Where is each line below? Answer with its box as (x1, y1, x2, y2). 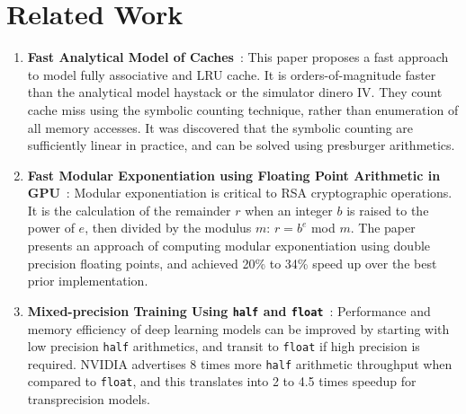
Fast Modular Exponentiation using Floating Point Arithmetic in (27, 165, 441, 184)
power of (27, 218, 75, 237)
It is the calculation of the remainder (27, 200, 231, 219)
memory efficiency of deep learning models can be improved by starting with (27, 319, 450, 338)
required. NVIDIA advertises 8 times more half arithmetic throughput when (27, 354, 453, 373)
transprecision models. (27, 390, 150, 409)
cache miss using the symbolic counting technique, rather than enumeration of (27, 100, 459, 119)
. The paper (350, 218, 416, 237)
